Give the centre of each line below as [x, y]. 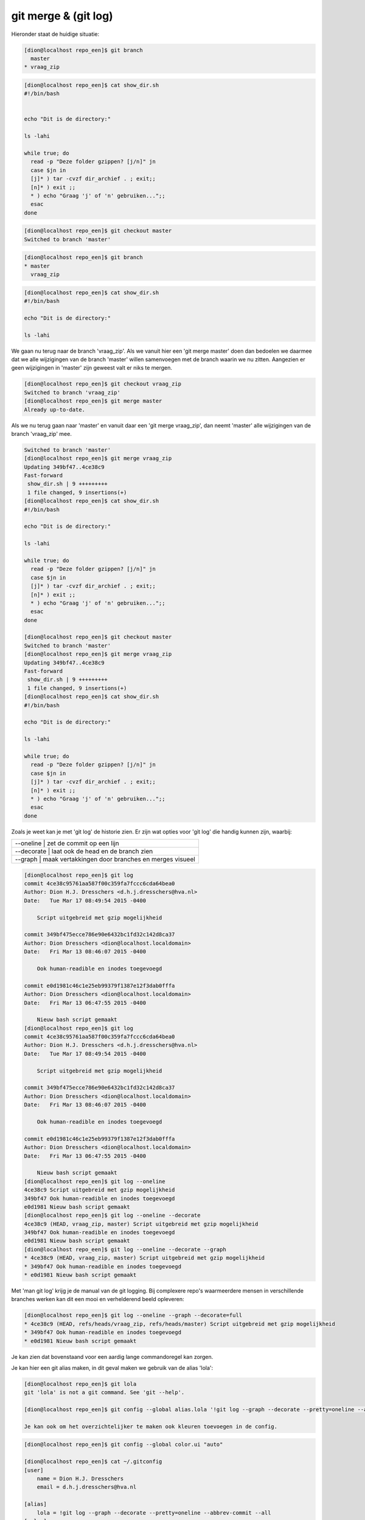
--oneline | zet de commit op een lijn [67, 843]
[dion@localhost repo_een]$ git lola [80, 1384]
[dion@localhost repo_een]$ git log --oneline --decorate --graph [125, 1249]
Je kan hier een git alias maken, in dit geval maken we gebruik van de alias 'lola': [112, 1367]
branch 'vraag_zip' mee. [42, 434]
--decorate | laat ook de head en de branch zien [84, 851]
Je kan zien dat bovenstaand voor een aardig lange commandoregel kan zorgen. [112, 1356]
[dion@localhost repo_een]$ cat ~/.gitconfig [93, 1462]
